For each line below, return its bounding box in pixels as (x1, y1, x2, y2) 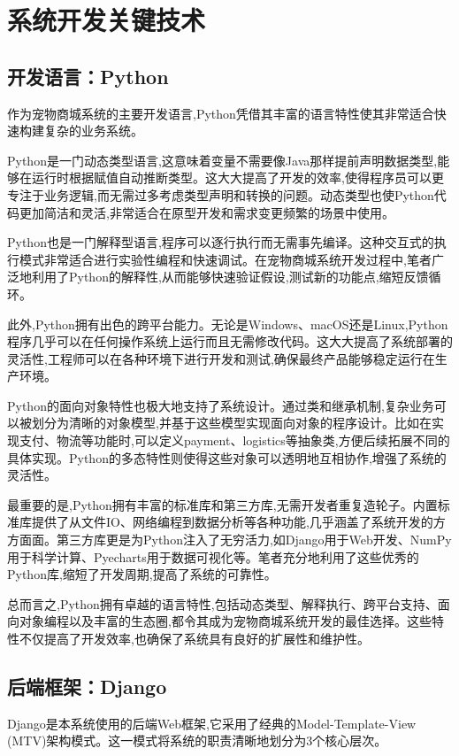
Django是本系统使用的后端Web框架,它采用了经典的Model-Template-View (7, 714, 417, 732)
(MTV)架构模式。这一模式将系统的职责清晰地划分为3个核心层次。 (7, 731, 387, 750)
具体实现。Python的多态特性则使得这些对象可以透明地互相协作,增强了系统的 (7, 448, 447, 467)
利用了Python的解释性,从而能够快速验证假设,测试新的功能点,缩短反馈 (31, 267, 429, 286)
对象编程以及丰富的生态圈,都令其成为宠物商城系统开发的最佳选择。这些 (19, 612, 432, 630)
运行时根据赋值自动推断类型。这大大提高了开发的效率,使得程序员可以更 (31, 168, 444, 187)
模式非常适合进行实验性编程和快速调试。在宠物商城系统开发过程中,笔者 (19, 250, 432, 268)
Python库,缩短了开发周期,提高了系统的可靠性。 (7, 565, 277, 583)
